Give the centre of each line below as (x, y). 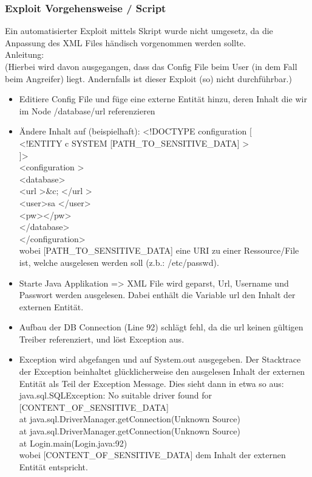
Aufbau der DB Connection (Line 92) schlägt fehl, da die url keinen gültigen (161, 327)
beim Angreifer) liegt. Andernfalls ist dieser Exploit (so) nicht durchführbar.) (148, 78)
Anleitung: (25, 54)
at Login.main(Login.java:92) (73, 443)
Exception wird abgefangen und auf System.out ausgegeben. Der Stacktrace (160, 359)
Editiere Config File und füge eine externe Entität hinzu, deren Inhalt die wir (163, 99)
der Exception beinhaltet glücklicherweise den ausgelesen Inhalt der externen (162, 371)
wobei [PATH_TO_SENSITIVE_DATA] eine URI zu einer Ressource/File (159, 250)
